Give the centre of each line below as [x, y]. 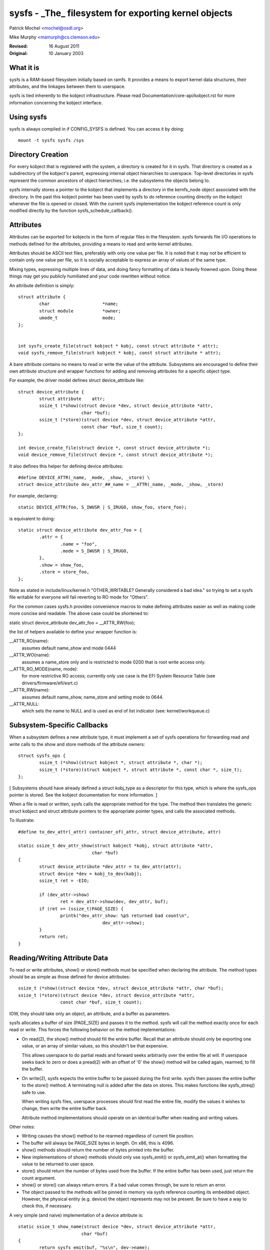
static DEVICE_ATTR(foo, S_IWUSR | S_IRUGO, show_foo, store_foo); [102, 507]
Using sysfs [28, 117]
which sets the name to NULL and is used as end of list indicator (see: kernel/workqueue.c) [116, 711]
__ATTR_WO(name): [29, 655]
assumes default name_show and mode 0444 [69, 648]
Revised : [18, 46]
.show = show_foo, [62, 565]
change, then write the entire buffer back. [64, 1108]
